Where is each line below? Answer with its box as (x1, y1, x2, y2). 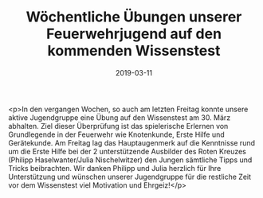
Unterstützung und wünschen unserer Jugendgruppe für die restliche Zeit (8, 172, 252, 181)
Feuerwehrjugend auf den (46, 25, 222, 43)
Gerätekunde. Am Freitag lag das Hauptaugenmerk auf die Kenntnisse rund (8, 138, 256, 147)
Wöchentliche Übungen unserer (26, 8, 242, 26)
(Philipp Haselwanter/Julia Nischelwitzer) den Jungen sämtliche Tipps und (8, 155, 253, 165)
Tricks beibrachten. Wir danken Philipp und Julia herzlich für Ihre (8, 163, 222, 173)
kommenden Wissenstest (47, 42, 221, 60)
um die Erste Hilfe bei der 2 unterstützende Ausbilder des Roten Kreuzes (8, 146, 247, 156)
